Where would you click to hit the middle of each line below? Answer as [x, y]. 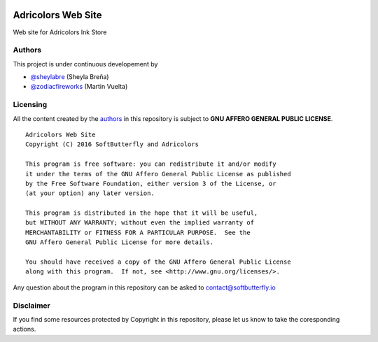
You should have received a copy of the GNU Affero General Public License [158, 262]
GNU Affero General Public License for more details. [119, 242]
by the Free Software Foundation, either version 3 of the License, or [151, 183]
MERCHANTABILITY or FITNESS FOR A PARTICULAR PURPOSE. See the [138, 232]
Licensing [30, 105]
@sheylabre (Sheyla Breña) [70, 77]
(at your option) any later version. [90, 193]
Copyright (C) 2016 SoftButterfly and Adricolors [112, 144]
